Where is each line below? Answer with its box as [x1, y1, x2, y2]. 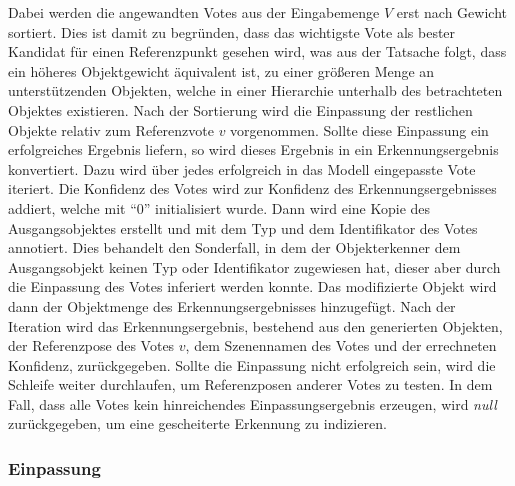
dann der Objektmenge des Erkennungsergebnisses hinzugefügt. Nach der [8, 295, 456, 316]
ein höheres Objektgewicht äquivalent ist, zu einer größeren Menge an [8, 60, 435, 81]
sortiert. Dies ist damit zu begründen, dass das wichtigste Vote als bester [8, 21, 456, 42]
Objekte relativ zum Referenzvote [8, 119, 214, 140]
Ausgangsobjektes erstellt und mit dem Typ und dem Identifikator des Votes [8, 217, 478, 238]
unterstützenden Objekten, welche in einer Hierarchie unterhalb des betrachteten [8, 80, 503, 101]
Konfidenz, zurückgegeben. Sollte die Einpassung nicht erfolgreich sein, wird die [8, 354, 496, 375]
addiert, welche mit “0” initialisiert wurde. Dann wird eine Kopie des [8, 197, 431, 218]
